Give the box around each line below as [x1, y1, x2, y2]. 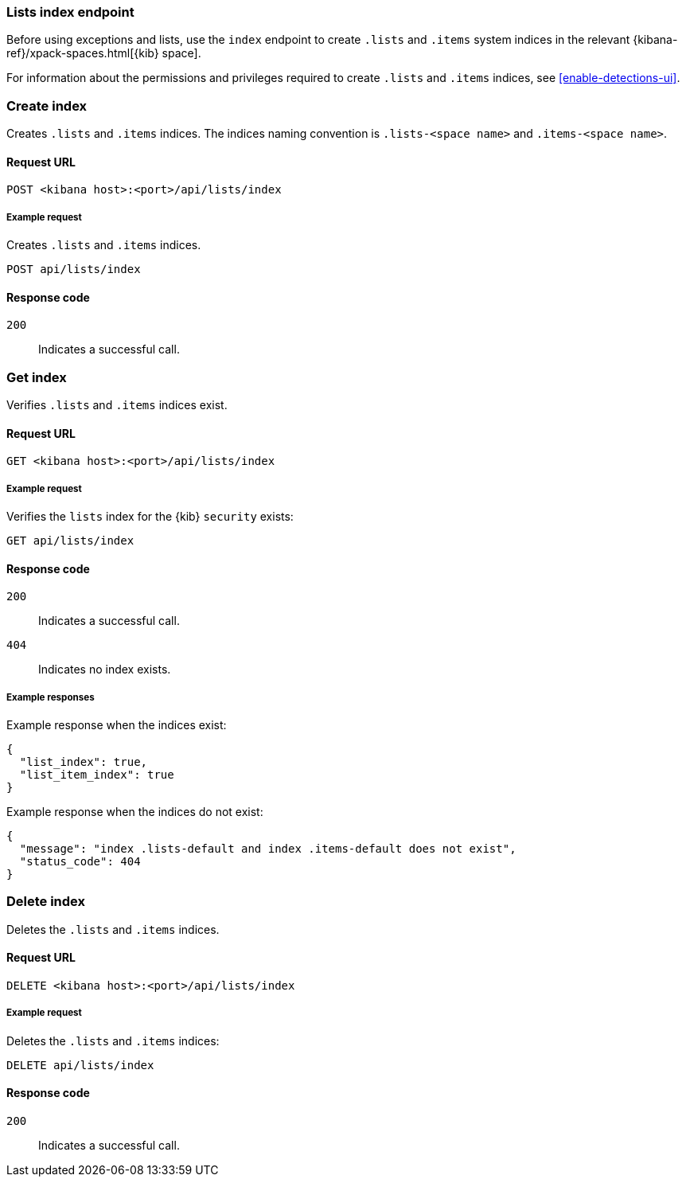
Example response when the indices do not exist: [6, 805, 263, 819]
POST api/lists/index [6, 263, 141, 276]
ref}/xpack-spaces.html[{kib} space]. [6, 46, 201, 61]
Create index [6, 97, 88, 114]
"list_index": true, [19, 755, 148, 769]
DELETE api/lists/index [6, 1058, 154, 1072]
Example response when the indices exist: [6, 718, 227, 732]
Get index [6, 369, 67, 385]
